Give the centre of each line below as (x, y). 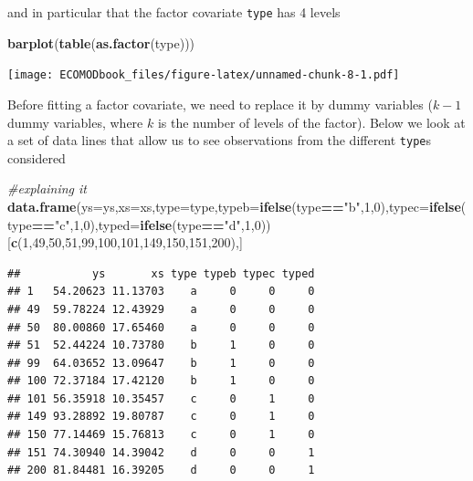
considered (37, 157)
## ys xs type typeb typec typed (161, 273)
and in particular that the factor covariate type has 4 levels (174, 12)
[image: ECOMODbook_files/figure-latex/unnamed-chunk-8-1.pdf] (204, 75)
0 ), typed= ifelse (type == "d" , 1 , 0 (172, 224)
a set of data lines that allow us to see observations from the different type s (220, 140)
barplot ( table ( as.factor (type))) (101, 42)
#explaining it (47, 188)
